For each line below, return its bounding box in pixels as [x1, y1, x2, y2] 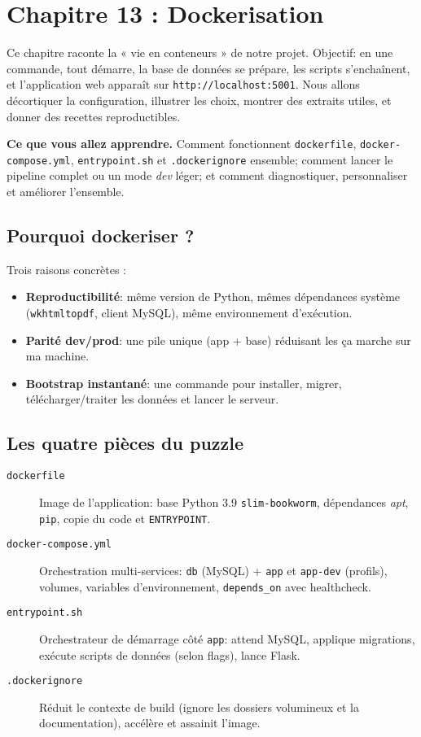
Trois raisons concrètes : [7, 260, 127, 277]
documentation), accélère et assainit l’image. [39, 714, 261, 731]
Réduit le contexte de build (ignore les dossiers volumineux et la [39, 698, 359, 715]
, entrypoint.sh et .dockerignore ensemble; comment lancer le [70, 150, 393, 168]
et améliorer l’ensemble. [7, 183, 125, 200]
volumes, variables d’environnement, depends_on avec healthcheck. [39, 578, 371, 595]
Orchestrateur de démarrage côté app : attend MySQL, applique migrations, [39, 630, 415, 647]
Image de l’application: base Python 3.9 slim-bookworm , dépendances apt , [39, 493, 409, 510]
